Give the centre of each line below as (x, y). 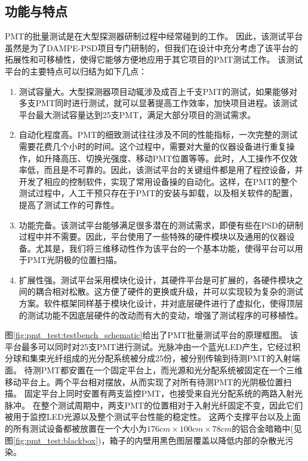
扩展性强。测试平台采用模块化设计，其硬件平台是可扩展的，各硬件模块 (157, 279)
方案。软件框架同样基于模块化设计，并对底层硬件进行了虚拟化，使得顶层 (161, 303)
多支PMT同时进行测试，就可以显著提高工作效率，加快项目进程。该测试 (158, 103)
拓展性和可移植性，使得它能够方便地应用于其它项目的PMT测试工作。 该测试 (154, 59)
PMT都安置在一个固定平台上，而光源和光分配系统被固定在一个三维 (172, 370)
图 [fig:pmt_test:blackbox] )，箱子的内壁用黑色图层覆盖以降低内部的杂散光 (145, 440)
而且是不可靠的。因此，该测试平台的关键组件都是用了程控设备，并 (173, 170)
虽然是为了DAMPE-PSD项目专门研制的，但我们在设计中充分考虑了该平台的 (152, 47)
